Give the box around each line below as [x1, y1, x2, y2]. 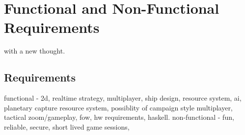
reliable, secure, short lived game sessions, [4, 121, 130, 132]
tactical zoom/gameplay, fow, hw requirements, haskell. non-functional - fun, [4, 112, 234, 122]
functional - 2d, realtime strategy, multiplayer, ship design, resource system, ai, [4, 93, 242, 103]
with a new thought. [4, 46, 65, 56]
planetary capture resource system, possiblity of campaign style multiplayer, [4, 102, 233, 112]
